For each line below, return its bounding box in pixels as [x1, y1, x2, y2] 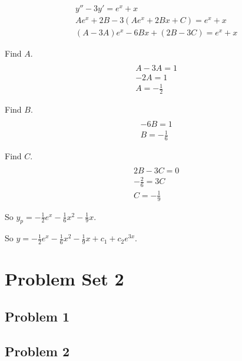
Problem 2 [5, 342, 69, 360]
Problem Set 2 [5, 267, 124, 291]
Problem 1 [5, 307, 69, 325]
